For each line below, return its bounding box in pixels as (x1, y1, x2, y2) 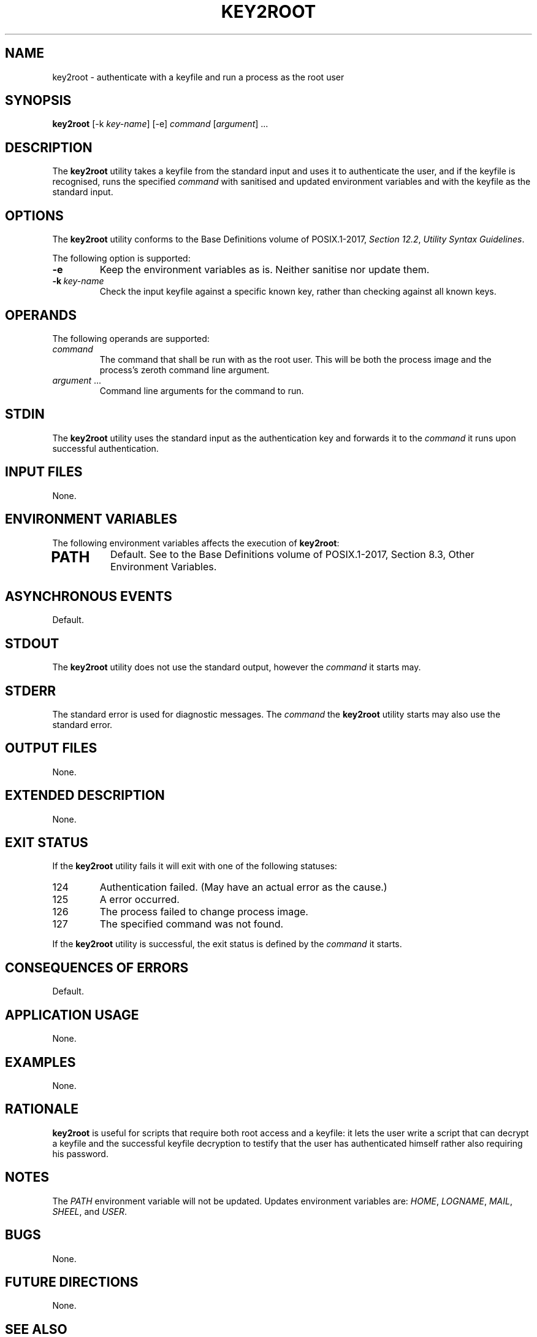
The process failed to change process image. (99, 905, 308, 918)
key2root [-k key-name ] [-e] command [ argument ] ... (52, 118, 268, 130)
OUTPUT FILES (5, 740, 97, 756)
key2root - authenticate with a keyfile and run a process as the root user (52, 71, 345, 82)
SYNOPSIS (5, 93, 72, 109)
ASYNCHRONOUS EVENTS (5, 588, 172, 604)
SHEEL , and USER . (52, 1206, 128, 1217)
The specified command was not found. (99, 918, 284, 931)
